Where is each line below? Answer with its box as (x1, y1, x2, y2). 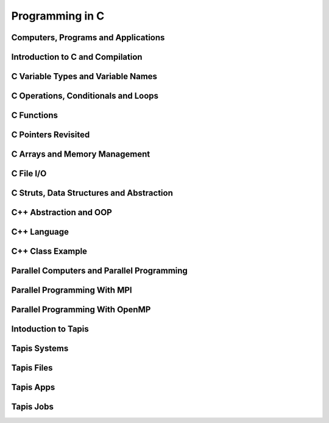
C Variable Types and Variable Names (11, 71, 158, 82)
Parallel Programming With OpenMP (11, 305, 151, 315)
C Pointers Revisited (11, 130, 90, 140)
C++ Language (11, 227, 69, 237)
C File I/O (11, 168, 47, 179)
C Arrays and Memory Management (11, 149, 150, 160)
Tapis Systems (11, 343, 69, 354)
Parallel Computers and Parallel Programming (11, 266, 188, 276)
